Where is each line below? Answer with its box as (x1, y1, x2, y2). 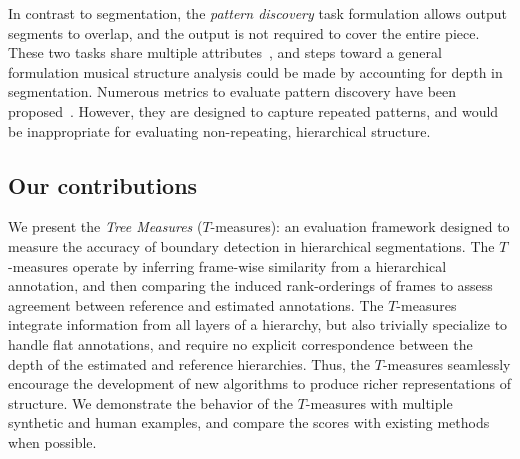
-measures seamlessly (382, 353, 511, 374)
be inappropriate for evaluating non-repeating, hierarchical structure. (8, 120, 431, 141)
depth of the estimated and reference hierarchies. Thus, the (8, 353, 371, 374)
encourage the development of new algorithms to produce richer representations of (8, 373, 511, 394)
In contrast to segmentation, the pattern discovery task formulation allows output (8, 3, 507, 23)
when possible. (8, 431, 97, 452)
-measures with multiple (305, 392, 453, 413)
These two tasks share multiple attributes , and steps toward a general (8, 42, 442, 63)
